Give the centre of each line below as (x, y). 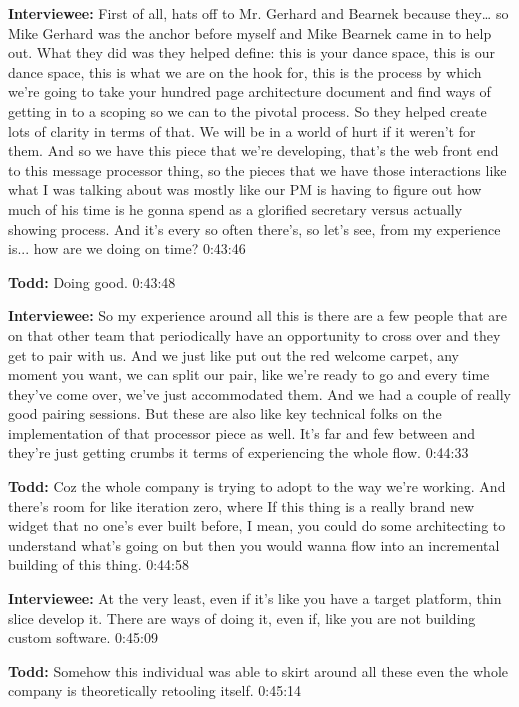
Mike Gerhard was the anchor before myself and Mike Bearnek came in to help (250, 32)
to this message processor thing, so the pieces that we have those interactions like (257, 169)
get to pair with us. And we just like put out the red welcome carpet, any (233, 354)
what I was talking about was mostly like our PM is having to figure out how (245, 189)
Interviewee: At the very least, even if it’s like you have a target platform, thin (255, 598)
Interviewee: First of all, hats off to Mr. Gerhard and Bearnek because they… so (258, 13)
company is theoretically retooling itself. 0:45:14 (155, 690)
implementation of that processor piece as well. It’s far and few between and (242, 432)
